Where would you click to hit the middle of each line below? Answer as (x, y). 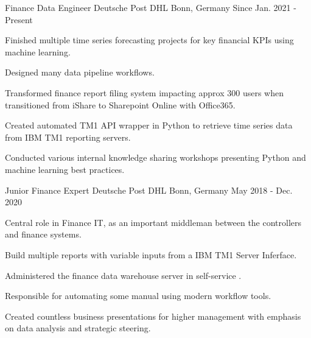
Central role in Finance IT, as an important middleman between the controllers (153, 222)
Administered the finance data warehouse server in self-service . (123, 275)
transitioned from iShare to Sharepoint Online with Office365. (120, 104)
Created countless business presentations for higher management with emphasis (153, 316)
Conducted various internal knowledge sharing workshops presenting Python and (155, 157)
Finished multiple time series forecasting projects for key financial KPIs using (149, 40)
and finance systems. (43, 234)
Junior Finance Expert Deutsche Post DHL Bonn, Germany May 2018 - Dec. (149, 190)
